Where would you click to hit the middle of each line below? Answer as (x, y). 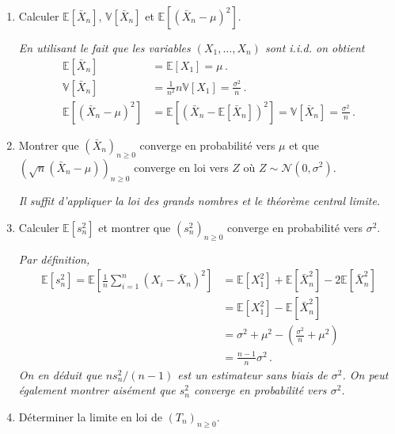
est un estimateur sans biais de (253, 374)
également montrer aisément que (97, 390)
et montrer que (135, 227)
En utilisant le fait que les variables (104, 48)
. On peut (365, 374)
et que (304, 145)
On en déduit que (60, 374)
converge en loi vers (181, 167)
